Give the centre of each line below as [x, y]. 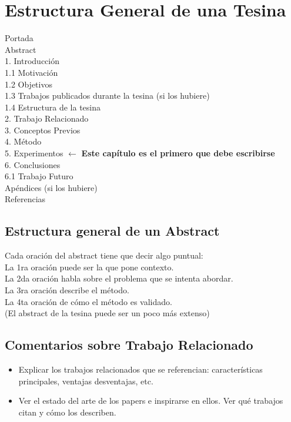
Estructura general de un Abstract [112, 231]
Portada [19, 38]
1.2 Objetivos [29, 84]
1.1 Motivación [31, 72]
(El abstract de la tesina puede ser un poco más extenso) [107, 313]
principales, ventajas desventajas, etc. [86, 381]
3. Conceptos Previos [43, 130]
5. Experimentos [34, 153]
